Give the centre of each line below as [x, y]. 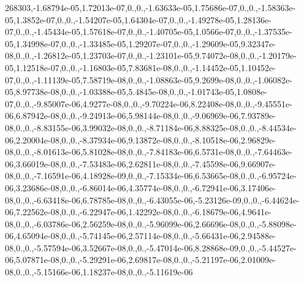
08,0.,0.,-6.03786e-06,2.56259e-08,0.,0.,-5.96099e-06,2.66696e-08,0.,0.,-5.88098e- [151, 223]
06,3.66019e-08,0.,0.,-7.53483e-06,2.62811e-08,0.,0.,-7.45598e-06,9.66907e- [140, 163]
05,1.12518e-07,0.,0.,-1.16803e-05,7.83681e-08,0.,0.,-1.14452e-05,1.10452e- [140, 67]
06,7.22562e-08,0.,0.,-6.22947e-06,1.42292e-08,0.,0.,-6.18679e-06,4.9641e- [138, 212]
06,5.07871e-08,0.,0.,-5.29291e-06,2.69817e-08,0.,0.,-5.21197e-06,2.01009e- [140, 260]
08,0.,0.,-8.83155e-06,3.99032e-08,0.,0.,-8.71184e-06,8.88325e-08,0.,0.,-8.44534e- [151, 127]
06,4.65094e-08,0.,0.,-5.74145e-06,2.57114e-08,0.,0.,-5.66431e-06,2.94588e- [140, 236]
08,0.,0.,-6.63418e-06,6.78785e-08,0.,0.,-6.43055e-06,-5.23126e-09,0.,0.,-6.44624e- [152, 200]
